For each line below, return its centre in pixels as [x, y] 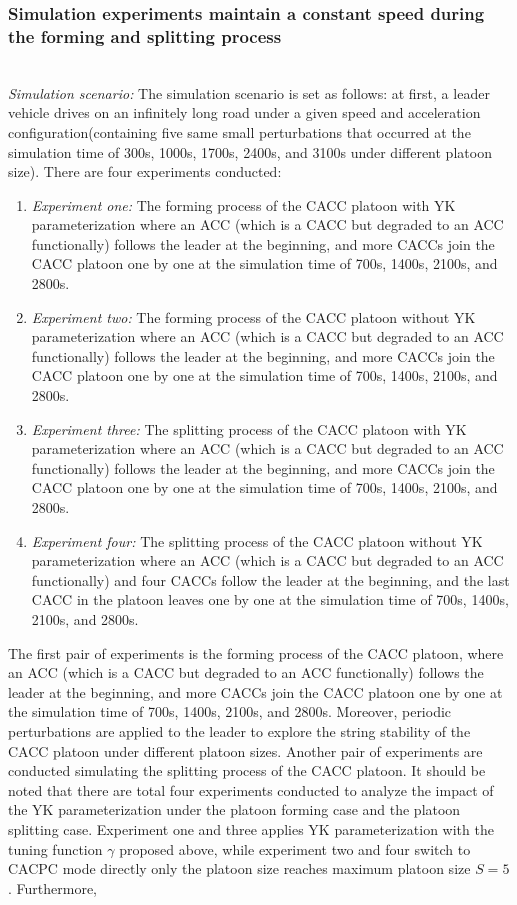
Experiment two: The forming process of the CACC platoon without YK [253, 316]
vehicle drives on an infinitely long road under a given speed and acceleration [244, 112]
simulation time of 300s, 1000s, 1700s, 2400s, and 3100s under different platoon [250, 151]
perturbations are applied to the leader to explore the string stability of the [239, 730]
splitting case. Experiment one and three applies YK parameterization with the [251, 828]
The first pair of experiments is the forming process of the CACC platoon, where [256, 652]
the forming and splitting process [145, 35]
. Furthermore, [52, 887]
